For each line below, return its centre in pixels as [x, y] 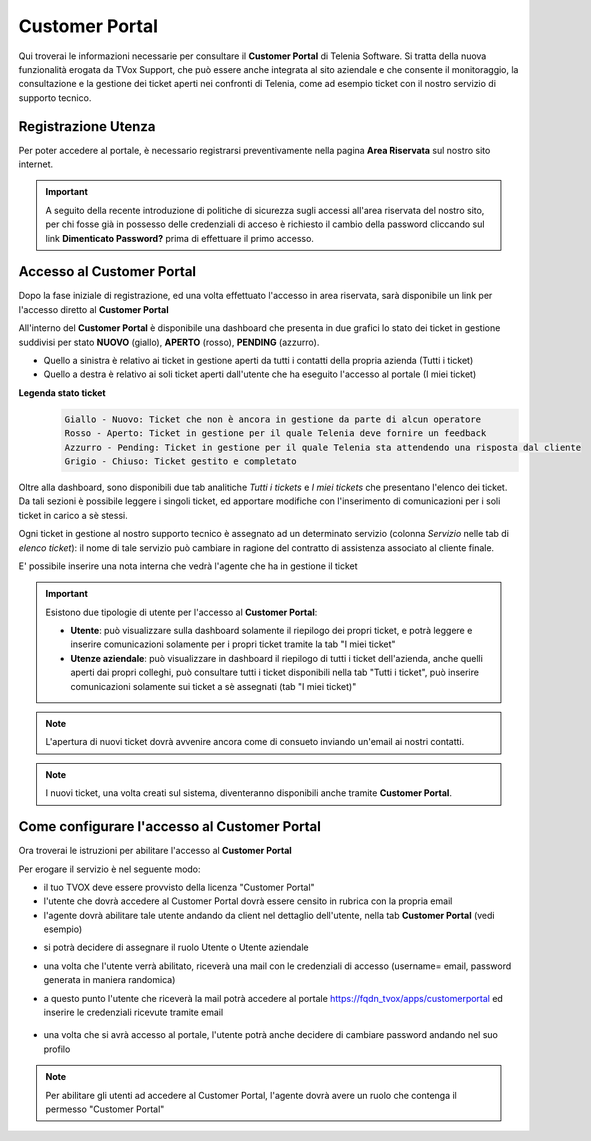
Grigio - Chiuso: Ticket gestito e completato [180, 461]
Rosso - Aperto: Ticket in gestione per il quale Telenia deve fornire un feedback [275, 433]
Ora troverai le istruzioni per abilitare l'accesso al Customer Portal [155, 851]
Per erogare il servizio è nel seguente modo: [109, 869]
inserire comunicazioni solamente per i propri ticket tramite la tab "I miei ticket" [233, 644]
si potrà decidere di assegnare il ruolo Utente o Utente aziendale [176, 947]
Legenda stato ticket [62, 392]
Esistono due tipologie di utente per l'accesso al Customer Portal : [181, 612]
